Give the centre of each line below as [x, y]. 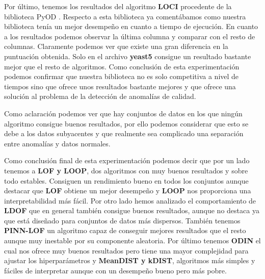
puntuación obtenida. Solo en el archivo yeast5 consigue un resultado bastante [128, 56]
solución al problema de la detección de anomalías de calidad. [100, 96]
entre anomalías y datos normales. [57, 143]
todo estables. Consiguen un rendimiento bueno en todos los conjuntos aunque [126, 180]
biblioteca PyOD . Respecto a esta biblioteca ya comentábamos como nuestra [125, 16]
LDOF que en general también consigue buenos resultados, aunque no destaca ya [132, 210]
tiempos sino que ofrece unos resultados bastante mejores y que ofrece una [120, 86]
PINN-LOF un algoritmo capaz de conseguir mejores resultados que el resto [125, 230]
